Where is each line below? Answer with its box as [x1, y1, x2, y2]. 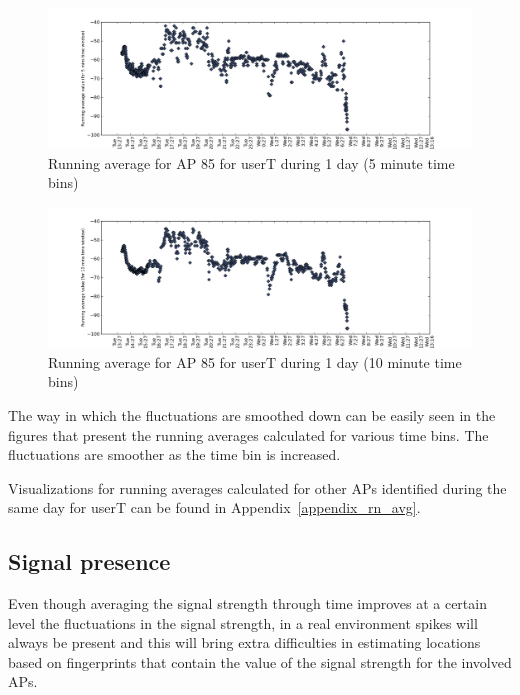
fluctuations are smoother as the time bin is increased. [8, 444, 341, 465]
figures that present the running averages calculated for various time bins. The [8, 424, 489, 445]
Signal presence [8, 546, 171, 577]
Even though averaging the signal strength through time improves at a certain [8, 593, 487, 614]
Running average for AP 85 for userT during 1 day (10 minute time [48, 351, 462, 372]
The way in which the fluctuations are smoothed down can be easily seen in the [8, 404, 496, 425]
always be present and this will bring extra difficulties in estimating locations [8, 632, 481, 653]
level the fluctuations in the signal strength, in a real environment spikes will [8, 612, 478, 633]
